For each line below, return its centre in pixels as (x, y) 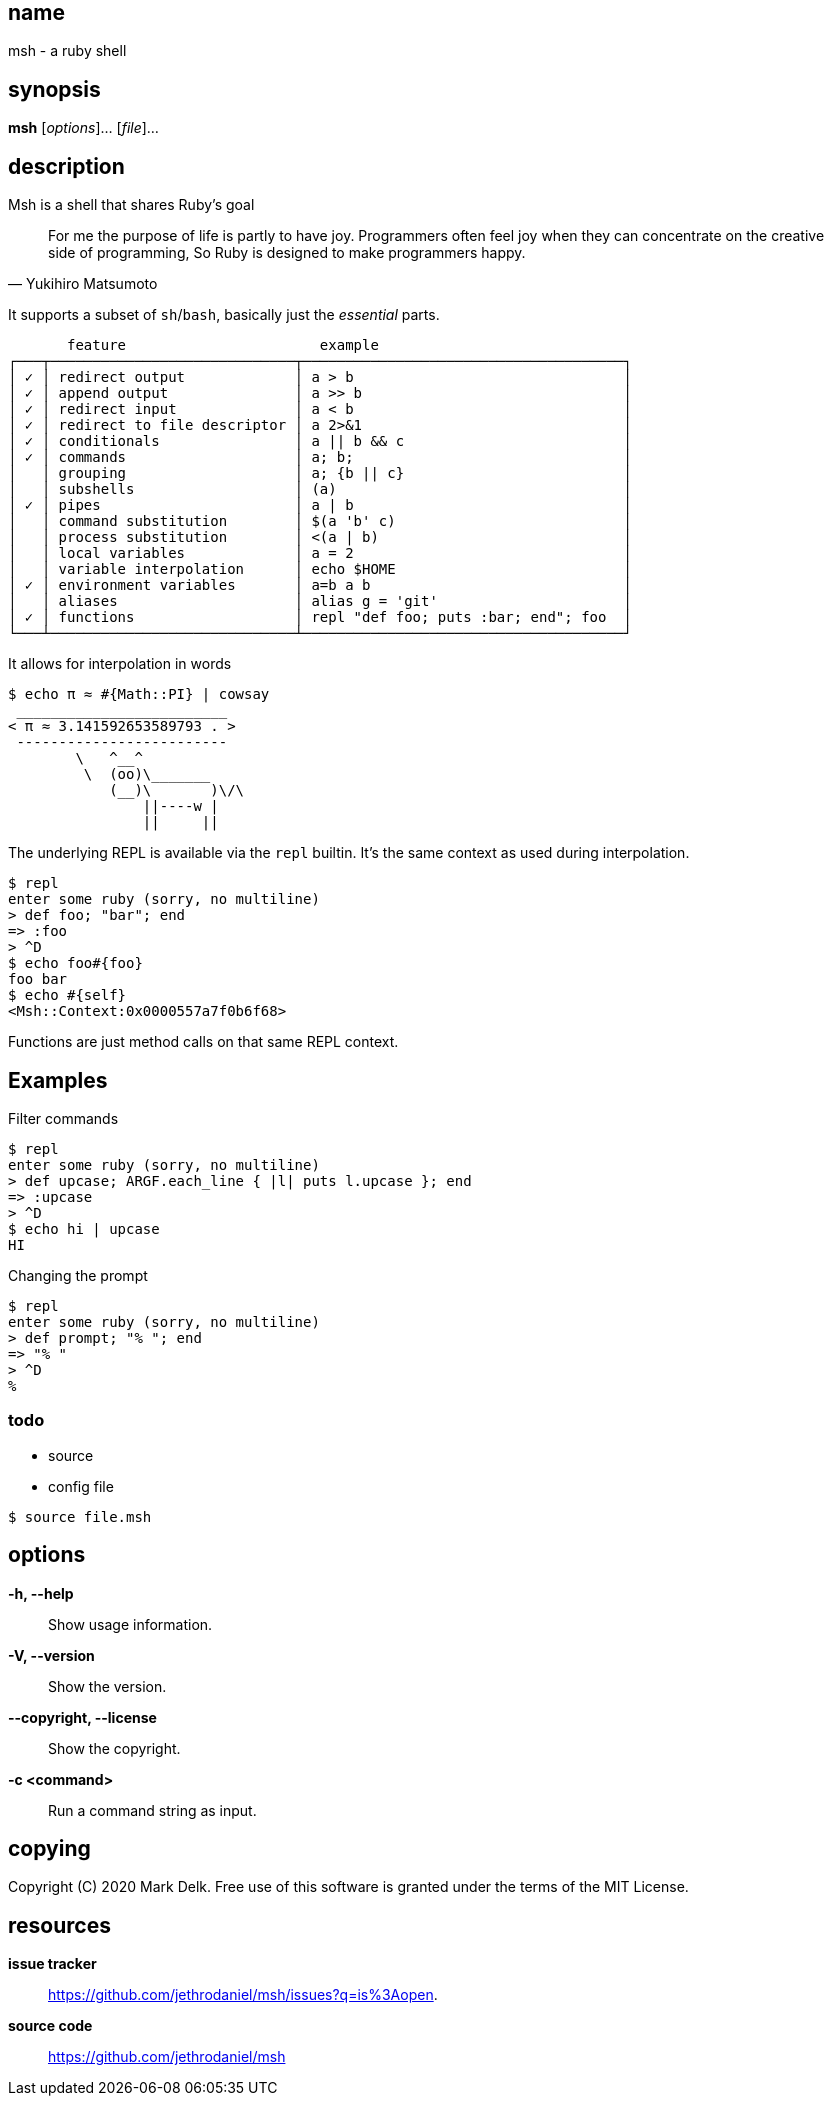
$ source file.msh (80, 1516)
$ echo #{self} (67, 995)
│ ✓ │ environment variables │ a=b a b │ (320, 585)
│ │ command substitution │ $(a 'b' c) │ (320, 521)
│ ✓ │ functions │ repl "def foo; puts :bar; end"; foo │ (320, 617)
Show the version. (107, 1686)
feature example (223, 345)
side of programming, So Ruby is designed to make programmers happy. (287, 253)
